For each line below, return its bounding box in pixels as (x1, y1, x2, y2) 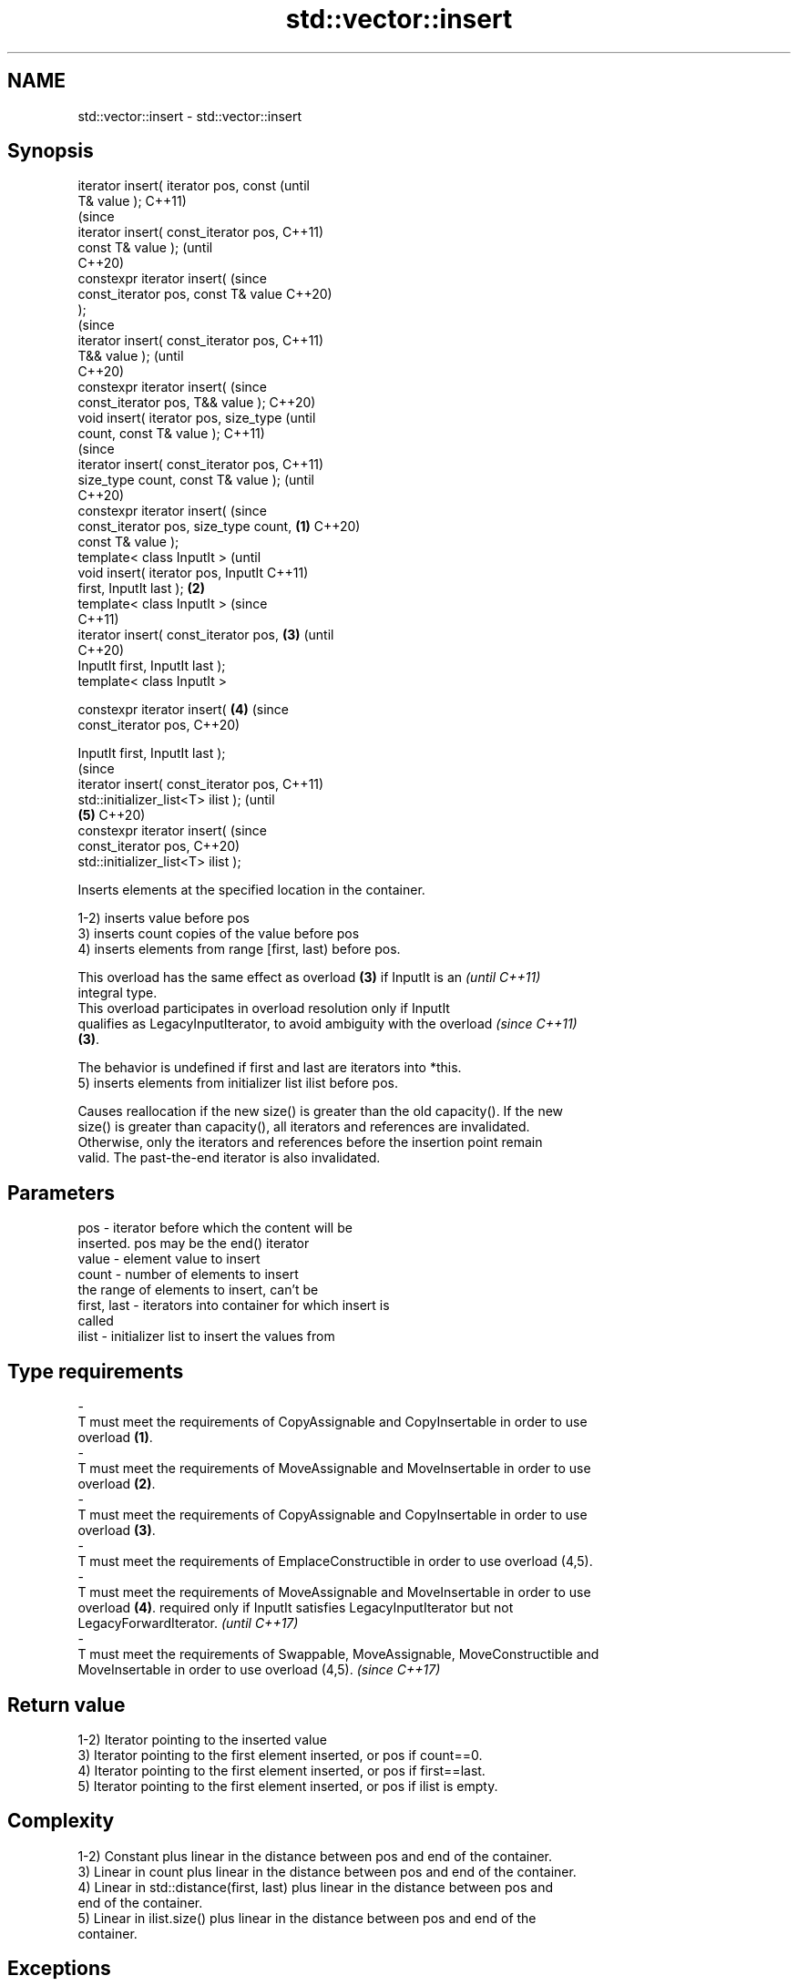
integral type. (77, 985, 158, 1001)
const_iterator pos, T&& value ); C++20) (77, 394, 316, 411)
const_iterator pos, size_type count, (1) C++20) (77, 518, 361, 535)
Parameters (7, 1181, 115, 1204)
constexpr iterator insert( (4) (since (77, 701, 289, 718)
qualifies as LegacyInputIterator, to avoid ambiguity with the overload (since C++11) (77, 1016, 578, 1032)
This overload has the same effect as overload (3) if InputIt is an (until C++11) (77, 969, 541, 986)
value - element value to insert (77, 1251, 261, 1267)
